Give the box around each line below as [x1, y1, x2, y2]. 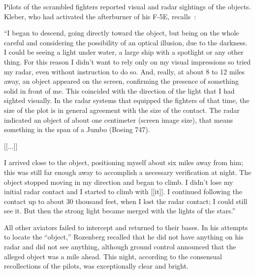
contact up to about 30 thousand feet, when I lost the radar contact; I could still [4, 196, 248, 206]
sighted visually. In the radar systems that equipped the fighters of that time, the [4, 95, 250, 105]
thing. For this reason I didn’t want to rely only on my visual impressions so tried [4, 56, 251, 67]
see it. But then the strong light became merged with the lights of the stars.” [4, 205, 236, 216]
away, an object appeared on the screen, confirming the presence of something [4, 76, 239, 86]
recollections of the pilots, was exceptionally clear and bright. [4, 261, 189, 271]
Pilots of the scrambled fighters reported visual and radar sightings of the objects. [4, 1, 251, 11]
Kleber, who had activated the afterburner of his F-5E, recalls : [4, 11, 196, 21]
